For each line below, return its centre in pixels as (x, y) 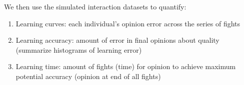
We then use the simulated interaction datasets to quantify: (95, 6)
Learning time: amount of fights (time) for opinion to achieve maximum (126, 66)
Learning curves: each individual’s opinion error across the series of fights (128, 23)
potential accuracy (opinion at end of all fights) (88, 76)
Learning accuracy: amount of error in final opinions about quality (117, 40)
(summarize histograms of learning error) (79, 49)
